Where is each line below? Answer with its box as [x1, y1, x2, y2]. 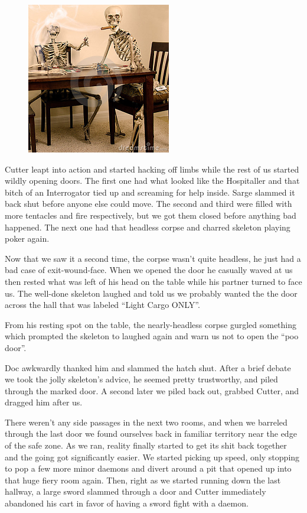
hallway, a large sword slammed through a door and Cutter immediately [5, 485, 266, 498]
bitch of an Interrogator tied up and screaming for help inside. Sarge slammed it [5, 186, 295, 198]
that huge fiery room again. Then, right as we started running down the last [5, 473, 281, 486]
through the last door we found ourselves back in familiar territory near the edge [5, 427, 297, 440]
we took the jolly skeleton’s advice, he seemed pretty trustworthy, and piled [5, 373, 278, 385]
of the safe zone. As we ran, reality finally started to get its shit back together [5, 439, 287, 452]
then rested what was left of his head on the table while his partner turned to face [5, 275, 302, 287]
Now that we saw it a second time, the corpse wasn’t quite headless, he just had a [5, 252, 301, 264]
